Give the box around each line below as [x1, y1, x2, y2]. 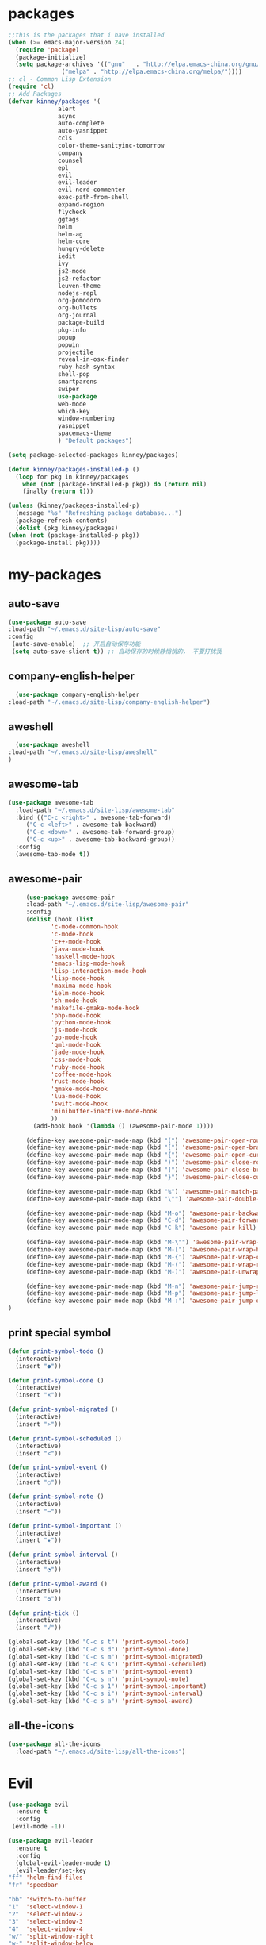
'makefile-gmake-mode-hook [50, 1004, 140, 1012]
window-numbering [58, 414, 115, 423]
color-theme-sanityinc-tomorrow [58, 142, 165, 150]
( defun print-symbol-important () [8, 1521, 123, 1530]
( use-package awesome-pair [25, 894, 115, 901]
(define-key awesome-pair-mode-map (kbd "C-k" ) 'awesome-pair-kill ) [25, 1224, 257, 1232]
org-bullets [58, 304, 97, 312]
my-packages [8, 565, 101, 583]
